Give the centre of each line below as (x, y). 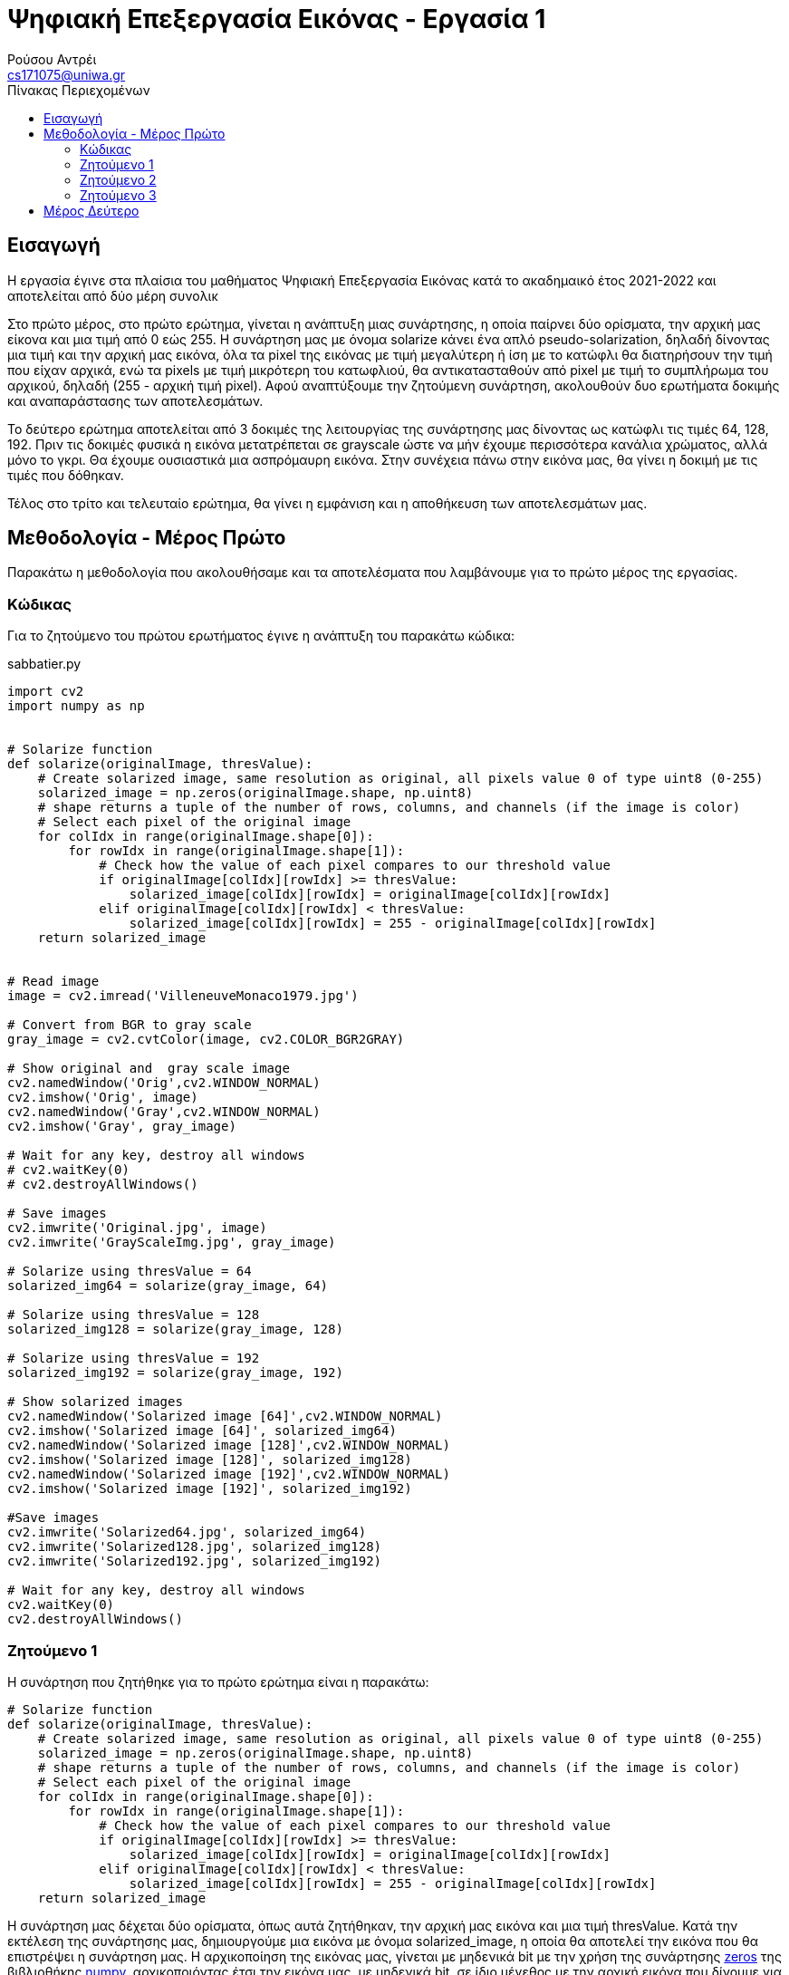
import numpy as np (76, 706)
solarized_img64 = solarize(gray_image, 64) (168, 1286)
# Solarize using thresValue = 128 (134, 1315)
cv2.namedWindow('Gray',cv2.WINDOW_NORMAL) (164, 1112)
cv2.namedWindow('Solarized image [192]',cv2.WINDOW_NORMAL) (229, 1474)
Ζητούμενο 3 (118, 195)
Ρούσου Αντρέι (52, 59)
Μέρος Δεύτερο (91, 210)
